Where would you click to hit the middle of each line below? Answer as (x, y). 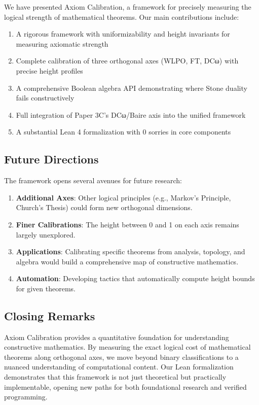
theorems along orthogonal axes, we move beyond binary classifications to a (121, 357)
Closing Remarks (50, 315)
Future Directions (51, 159)
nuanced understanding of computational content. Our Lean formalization (119, 367)
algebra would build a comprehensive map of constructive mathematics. (127, 261)
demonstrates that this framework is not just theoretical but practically (115, 377)
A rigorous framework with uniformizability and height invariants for (123, 34)
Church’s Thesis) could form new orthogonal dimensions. (104, 207)
